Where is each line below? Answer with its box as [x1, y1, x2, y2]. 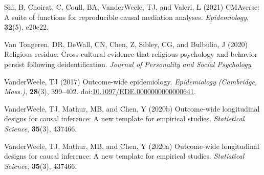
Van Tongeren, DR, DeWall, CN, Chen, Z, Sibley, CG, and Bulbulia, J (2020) [4, 38, 248, 49]
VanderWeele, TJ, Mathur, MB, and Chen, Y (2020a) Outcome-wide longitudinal [4, 140, 259, 151]
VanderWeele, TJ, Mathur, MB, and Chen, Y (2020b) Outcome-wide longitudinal [4, 103, 260, 114]
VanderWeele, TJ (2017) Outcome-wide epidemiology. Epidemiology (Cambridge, [4, 76, 257, 86]
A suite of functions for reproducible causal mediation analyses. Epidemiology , [4, 11, 249, 22]
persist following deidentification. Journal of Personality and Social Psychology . [4, 58, 253, 69]
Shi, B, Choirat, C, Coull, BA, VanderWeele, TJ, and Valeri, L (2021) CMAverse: [4, 2, 260, 12]
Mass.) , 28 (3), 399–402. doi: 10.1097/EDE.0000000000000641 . [4, 86, 196, 97]
